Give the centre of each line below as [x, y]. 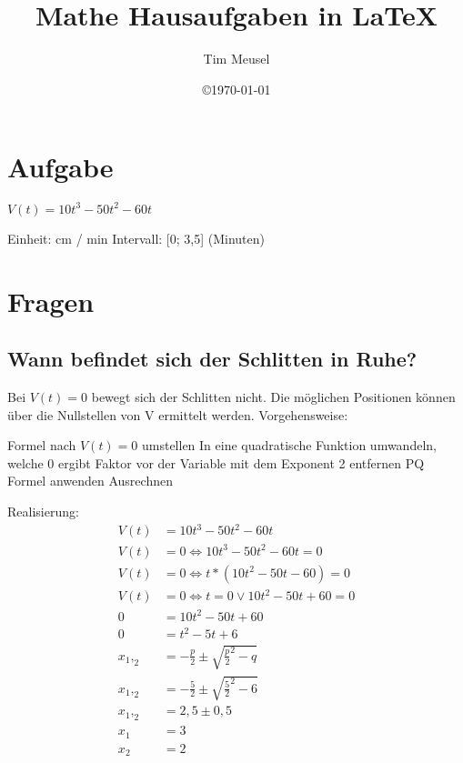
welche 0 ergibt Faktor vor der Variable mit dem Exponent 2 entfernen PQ [216, 462]
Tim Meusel [237, 59]
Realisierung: [43, 511]
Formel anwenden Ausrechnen [90, 481]
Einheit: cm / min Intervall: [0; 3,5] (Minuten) [136, 238]
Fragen [51, 301]
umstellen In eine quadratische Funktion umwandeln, [289, 445]
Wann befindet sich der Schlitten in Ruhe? [212, 359]
